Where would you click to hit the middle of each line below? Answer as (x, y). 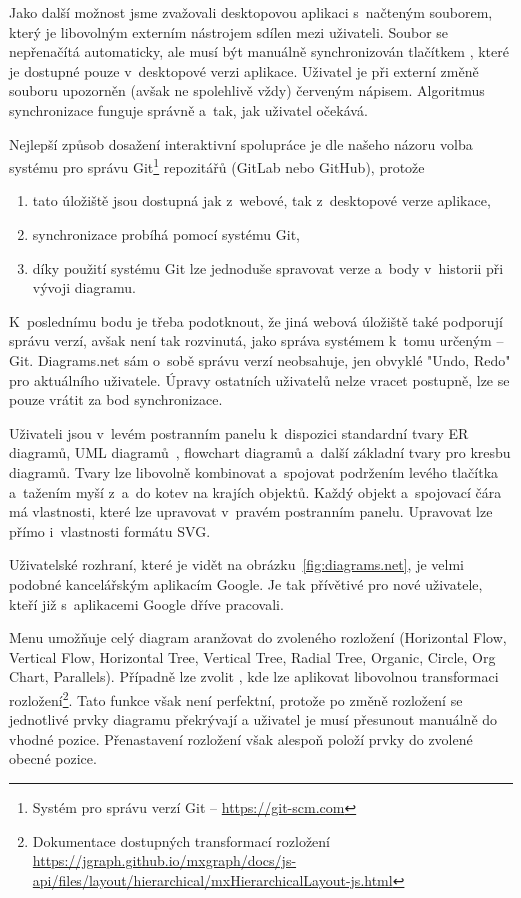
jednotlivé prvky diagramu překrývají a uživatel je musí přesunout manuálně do (253, 719)
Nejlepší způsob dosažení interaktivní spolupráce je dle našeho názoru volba (241, 143)
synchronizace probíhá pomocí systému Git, (166, 234)
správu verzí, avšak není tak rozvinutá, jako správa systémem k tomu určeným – (256, 340)
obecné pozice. (53, 758)
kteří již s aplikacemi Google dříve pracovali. (146, 603)
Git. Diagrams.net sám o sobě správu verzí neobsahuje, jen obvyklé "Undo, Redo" (260, 359)
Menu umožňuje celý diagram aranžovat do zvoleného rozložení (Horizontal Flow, (258, 637)
